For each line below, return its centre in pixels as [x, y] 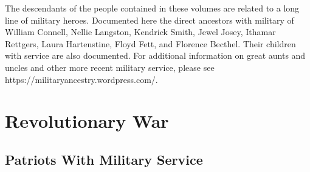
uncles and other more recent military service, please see [110, 67]
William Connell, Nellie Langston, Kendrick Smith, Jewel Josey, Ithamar [140, 32]
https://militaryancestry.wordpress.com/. [81, 79]
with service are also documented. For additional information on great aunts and [155, 55]
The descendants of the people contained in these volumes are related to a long [152, 8]
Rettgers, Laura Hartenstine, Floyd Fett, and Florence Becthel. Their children [150, 43]
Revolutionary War [87, 121]
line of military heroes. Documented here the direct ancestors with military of [150, 20]
